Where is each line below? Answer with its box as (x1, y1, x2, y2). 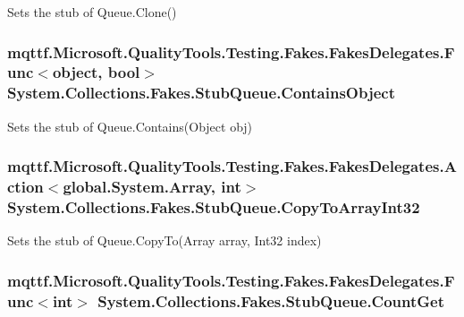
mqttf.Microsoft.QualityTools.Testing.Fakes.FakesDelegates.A (7, 155, 457, 177)
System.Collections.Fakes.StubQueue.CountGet (97, 289, 445, 312)
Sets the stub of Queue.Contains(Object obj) (7, 116, 253, 135)
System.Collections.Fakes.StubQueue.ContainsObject (7, 81, 395, 104)
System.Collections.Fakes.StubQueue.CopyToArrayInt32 (7, 196, 420, 218)
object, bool (52, 61, 140, 83)
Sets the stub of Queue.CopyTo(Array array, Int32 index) (7, 231, 322, 250)
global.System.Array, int (63, 176, 241, 198)
